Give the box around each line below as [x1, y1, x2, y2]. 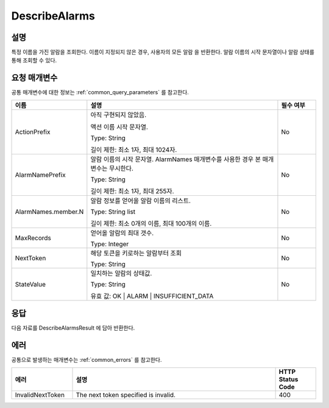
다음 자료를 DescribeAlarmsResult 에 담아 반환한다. [11, 324, 135, 331]
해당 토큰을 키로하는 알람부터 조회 [90, 249, 182, 257]
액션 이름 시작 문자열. [90, 122, 149, 131]
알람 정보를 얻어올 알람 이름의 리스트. [90, 196, 191, 205]
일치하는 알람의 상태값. [90, 269, 152, 277]
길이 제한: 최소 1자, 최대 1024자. [90, 145, 177, 154]
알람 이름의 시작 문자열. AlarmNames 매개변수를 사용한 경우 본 [90, 155, 261, 164]
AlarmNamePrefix [15, 170, 66, 179]
